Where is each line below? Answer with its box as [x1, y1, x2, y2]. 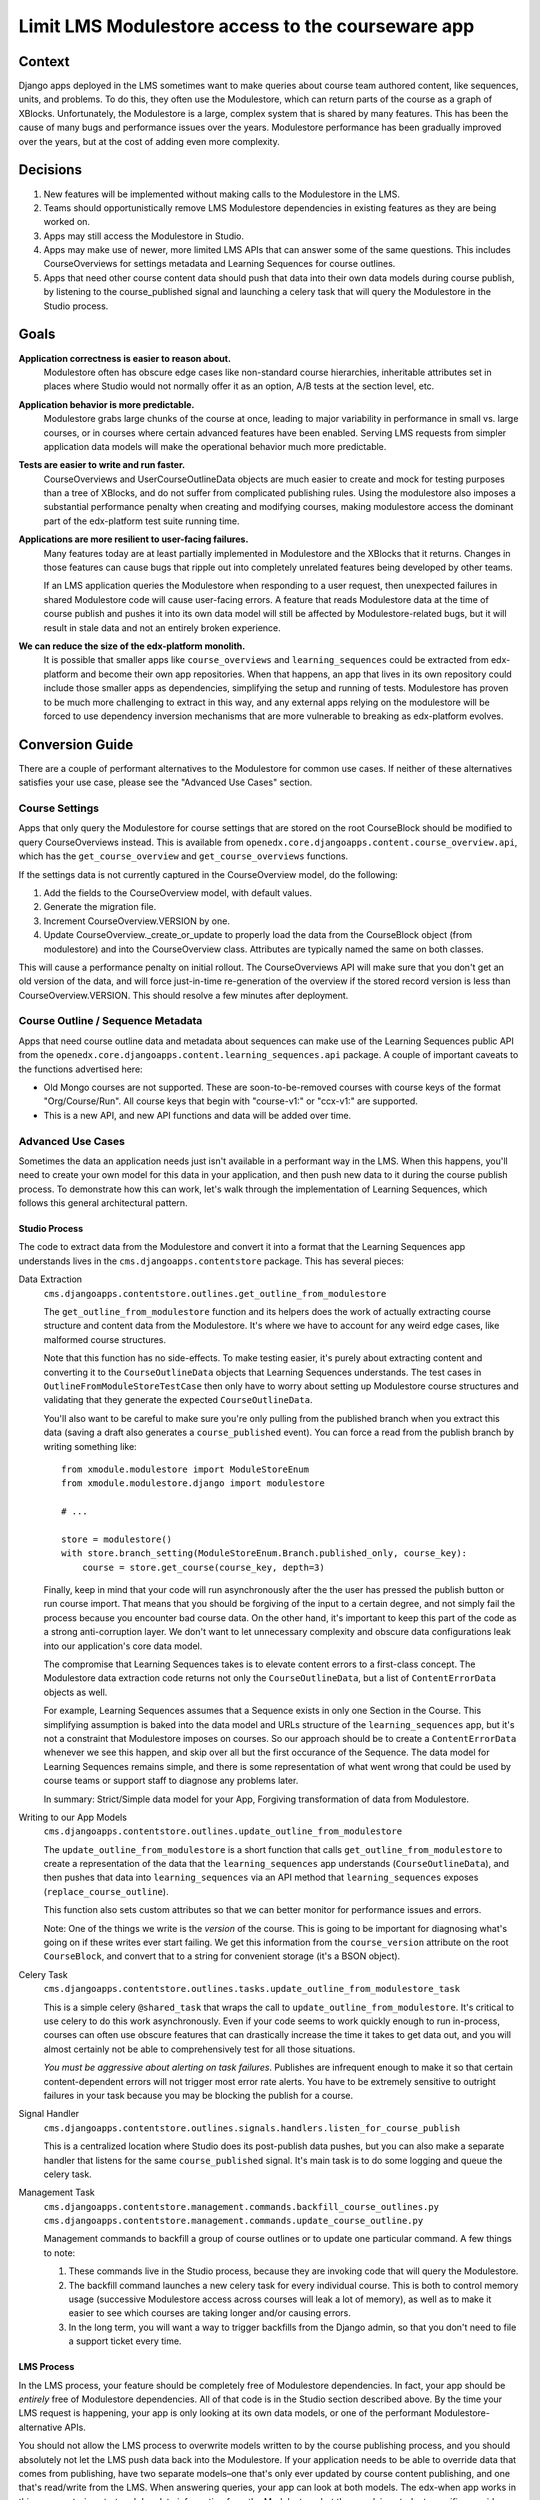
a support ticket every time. [68, 2335, 182, 2347]
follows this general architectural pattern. [18, 1197, 189, 1209]
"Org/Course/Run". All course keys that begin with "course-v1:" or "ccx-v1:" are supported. [43, 1095, 419, 1107]
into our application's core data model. [43, 1640, 203, 1652]
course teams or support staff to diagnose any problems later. [43, 1775, 299, 1787]
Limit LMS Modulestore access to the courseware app [18, 15, 475, 37]
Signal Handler [18, 2108, 80, 2120]
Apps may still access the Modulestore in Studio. [43, 230, 245, 242]
